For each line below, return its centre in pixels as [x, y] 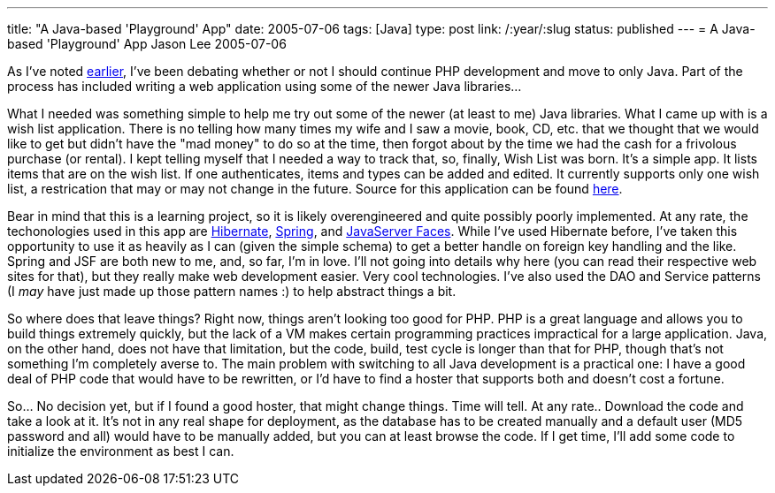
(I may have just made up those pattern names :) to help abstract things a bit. [232, 291]
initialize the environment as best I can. [121, 451]
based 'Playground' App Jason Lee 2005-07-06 [147, 44]
